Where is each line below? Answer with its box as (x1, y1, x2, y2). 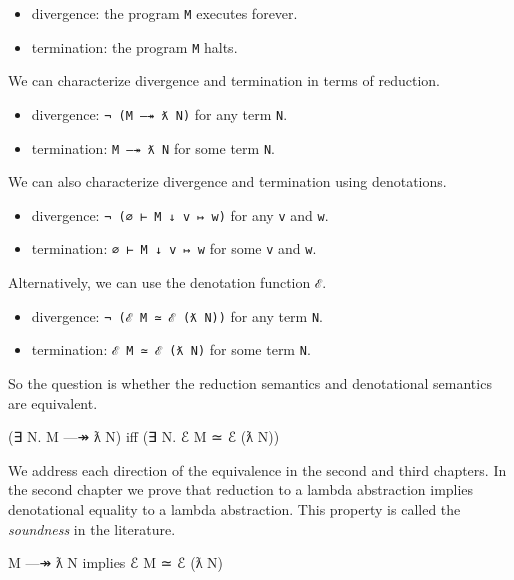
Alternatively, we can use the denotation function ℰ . (8, 272, 327, 293)
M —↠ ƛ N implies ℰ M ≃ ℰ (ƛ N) (8, 552, 224, 573)
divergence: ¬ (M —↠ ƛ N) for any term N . (31, 103, 288, 124)
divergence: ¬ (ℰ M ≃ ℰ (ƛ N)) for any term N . (31, 305, 324, 326)
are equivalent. (8, 392, 98, 413)
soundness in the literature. (8, 518, 176, 539)
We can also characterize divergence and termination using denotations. (8, 171, 447, 192)
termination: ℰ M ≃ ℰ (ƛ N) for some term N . (31, 339, 311, 360)
